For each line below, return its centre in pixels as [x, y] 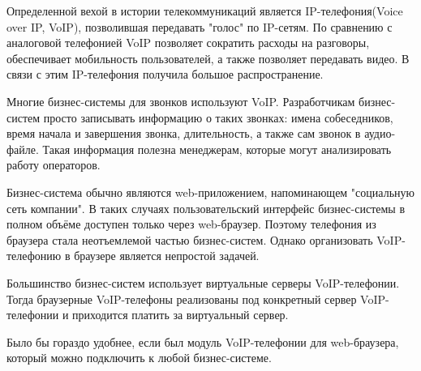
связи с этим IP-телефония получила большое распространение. [165, 74]
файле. [23, 149]
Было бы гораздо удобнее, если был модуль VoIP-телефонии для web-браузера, [203, 341]
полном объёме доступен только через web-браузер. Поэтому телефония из [191, 224]
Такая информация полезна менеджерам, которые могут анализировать [217, 149]
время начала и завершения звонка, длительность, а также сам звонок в [184, 133]
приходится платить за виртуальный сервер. [180, 315]
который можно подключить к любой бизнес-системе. [139, 358]
